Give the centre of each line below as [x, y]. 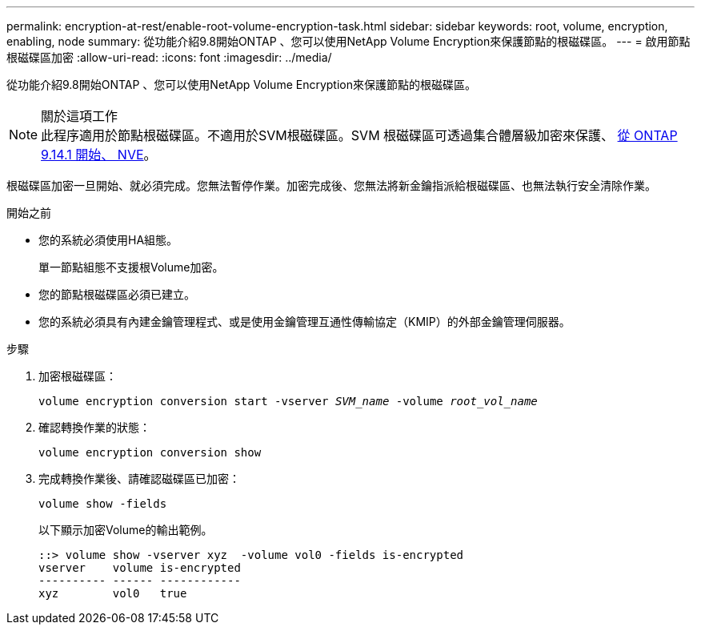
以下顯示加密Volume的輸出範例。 [126, 530]
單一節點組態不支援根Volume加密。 [131, 267]
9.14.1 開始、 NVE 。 [99, 155]
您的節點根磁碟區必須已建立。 [117, 294]
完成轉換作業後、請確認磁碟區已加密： [139, 478]
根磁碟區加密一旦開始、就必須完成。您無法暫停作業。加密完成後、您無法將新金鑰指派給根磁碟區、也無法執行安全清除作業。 [331, 185]
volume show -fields [103, 504]
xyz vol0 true [113, 593]
